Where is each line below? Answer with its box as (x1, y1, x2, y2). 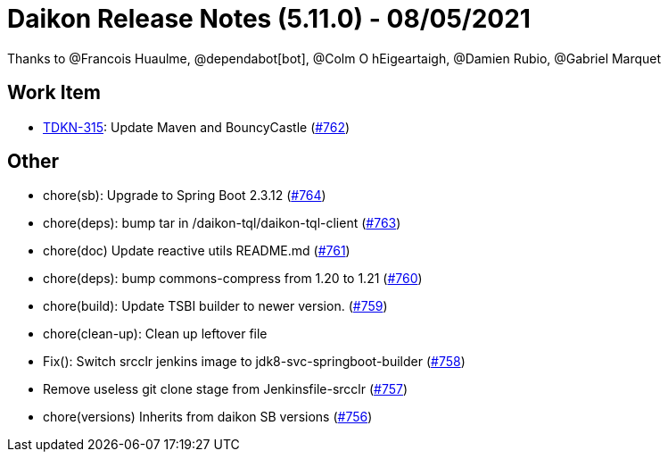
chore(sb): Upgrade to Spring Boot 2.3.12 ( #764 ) (43, 188, 326, 204)
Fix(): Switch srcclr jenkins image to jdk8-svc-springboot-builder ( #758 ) (43, 354, 466, 370)
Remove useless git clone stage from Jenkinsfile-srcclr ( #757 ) (43, 381, 408, 397)
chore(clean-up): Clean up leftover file (43, 326, 268, 342)
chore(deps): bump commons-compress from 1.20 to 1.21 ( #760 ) (43, 271, 423, 287)
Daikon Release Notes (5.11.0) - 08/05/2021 (7, 4, 531, 34)
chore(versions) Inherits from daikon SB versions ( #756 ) (43, 409, 373, 425)
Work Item (7, 81, 102, 104)
